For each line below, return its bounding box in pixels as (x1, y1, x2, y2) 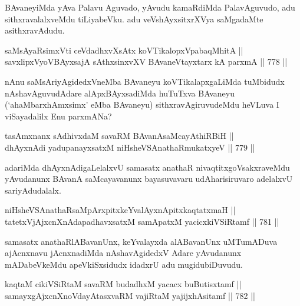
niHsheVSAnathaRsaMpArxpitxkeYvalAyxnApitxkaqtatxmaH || (5, 204, 236, 216)
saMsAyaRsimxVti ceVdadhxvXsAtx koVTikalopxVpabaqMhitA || (5, 44, 243, 56)
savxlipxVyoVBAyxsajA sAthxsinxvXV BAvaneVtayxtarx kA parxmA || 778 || (5, 55, 288, 68)
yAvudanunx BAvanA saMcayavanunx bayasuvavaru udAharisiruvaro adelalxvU (5, 172, 293, 185)
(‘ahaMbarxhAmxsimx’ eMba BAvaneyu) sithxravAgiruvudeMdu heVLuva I (5, 98, 279, 111)
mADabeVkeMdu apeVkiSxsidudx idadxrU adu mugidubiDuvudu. (5, 258, 243, 270)
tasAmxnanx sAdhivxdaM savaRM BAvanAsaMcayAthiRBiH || (5, 129, 234, 142)
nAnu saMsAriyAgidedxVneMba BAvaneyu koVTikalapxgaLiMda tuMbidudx (5, 75, 285, 87)
